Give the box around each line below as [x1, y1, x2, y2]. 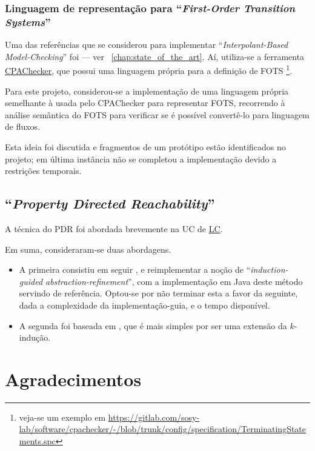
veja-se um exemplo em [19, 410, 106, 423]
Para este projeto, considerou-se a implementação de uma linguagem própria [5, 84, 289, 97]
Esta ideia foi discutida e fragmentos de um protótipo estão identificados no [5, 140, 286, 153]
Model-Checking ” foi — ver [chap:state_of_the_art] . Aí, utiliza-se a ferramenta [5, 50, 305, 62]
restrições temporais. [5, 164, 82, 177]
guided [19, 275, 43, 287]
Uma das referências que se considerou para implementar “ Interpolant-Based [5, 38, 288, 51]
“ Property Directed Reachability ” [5, 194, 215, 213]
